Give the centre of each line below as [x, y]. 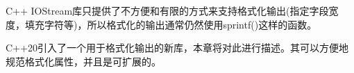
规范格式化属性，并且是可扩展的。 [83, 61]
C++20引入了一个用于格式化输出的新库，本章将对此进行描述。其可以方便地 [177, 48]
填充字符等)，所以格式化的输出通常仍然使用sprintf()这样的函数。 [171, 24]
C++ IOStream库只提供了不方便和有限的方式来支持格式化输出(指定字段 [167, 10]
